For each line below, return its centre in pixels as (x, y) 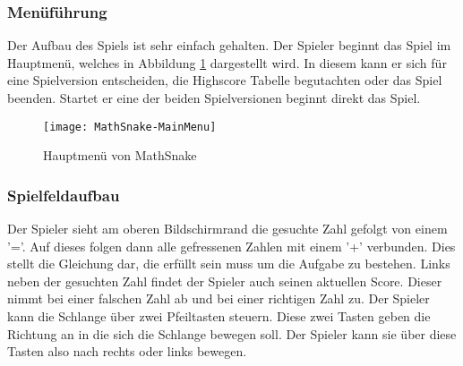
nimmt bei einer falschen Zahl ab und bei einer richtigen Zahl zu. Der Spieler (219, 298)
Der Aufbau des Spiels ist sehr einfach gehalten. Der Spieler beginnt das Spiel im (229, 45)
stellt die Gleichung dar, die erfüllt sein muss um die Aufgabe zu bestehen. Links (229, 264)
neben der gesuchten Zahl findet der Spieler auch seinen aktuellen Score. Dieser (225, 281)
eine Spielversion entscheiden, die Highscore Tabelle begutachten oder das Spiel (225, 80)
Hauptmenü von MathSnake (120, 155)
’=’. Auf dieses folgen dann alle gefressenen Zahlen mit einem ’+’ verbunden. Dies (231, 246)
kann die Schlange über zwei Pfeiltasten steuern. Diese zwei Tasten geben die (219, 316)
